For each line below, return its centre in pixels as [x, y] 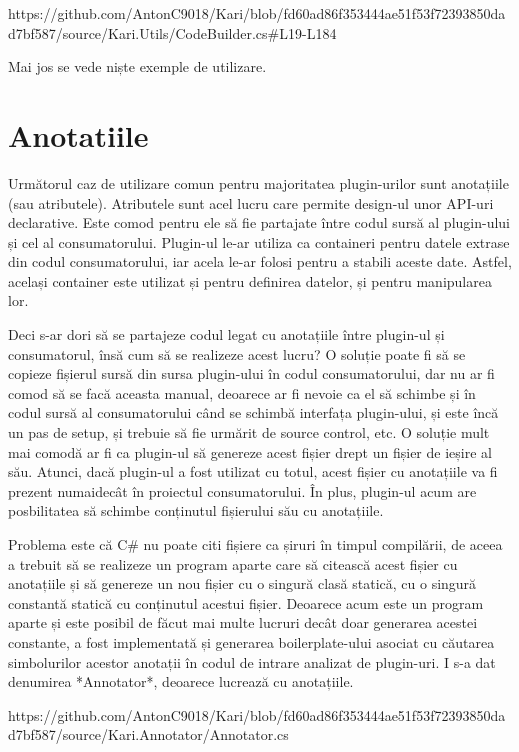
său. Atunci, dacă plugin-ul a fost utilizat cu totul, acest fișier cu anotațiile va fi [253, 471]
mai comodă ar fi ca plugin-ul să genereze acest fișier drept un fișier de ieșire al [250, 451]
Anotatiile [78, 134]
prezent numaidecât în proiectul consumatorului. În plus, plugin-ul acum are [242, 490]
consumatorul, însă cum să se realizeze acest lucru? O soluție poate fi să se [237, 353]
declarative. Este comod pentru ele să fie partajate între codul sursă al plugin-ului [259, 222]
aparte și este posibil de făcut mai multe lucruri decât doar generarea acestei [243, 622]
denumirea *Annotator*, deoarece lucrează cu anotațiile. [181, 681]
